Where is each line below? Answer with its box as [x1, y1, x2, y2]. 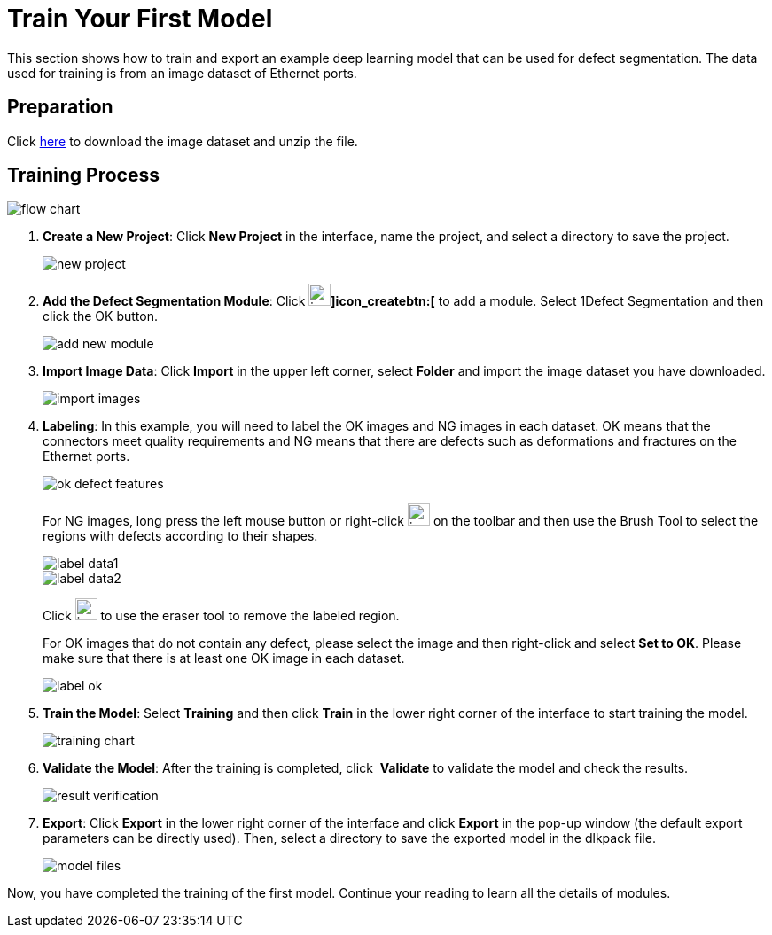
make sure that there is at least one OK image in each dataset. [43, 651, 405, 666]
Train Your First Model [7, 4, 273, 34]
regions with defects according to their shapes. [43, 528, 318, 544]
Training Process [7, 164, 160, 187]
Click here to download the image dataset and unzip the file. [7, 133, 358, 149]
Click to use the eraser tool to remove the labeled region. [43, 608, 400, 624]
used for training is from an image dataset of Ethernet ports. [7, 65, 357, 81]
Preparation [7, 96, 113, 119]
